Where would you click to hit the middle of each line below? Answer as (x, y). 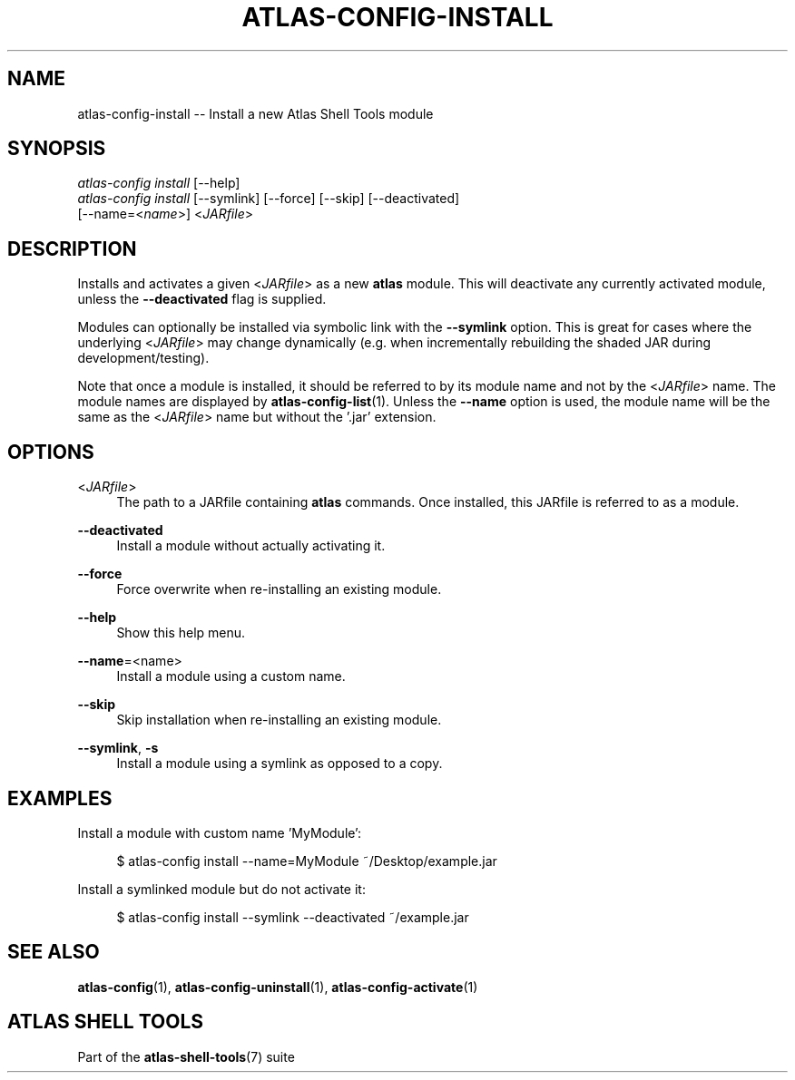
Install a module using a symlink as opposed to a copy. (280, 764)
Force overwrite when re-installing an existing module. (279, 589)
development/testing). (143, 358)
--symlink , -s (118, 748)
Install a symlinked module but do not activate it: (221, 889)
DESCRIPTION (72, 248)
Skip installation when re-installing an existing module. (279, 720)
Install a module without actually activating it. (251, 546)
